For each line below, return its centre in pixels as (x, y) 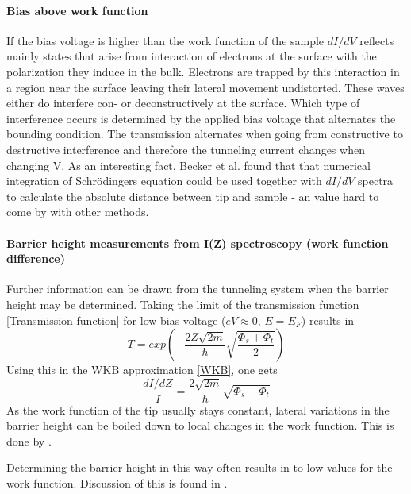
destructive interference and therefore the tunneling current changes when (186, 149)
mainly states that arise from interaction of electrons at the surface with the (192, 56)
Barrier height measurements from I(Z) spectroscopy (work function (198, 243)
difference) (36, 259)
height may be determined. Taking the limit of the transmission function (183, 304)
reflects (377, 40)
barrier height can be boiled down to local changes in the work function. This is (200, 425)
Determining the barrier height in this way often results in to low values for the (200, 467)
